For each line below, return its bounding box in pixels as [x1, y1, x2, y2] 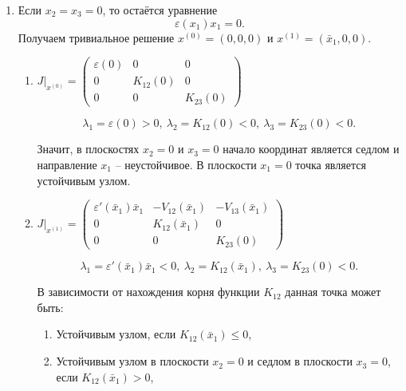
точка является [295, 156, 366, 172]
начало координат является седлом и [223, 140, 400, 157]
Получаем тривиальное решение [18, 29, 175, 45]
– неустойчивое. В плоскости [115, 156, 257, 172]
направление [37, 156, 97, 172]
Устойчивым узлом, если [56, 326, 176, 342]
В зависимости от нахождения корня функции [37, 283, 260, 300]
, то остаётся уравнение [102, 2, 218, 18]
